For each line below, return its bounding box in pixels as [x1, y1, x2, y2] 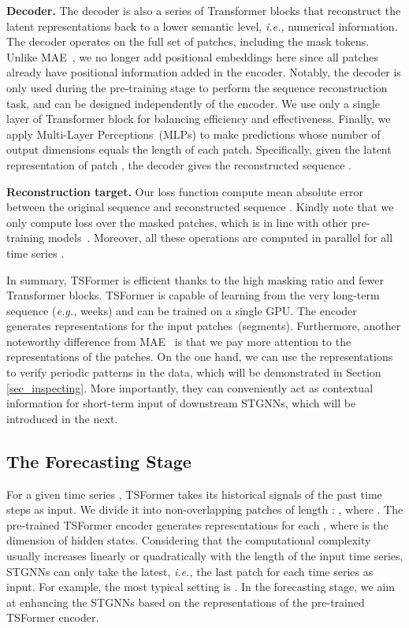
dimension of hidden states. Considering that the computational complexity [6, 532, 371, 548]
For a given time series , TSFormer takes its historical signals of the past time [6, 485, 382, 502]
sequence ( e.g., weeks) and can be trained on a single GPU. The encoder [6, 302, 357, 318]
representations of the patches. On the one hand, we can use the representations [6, 348, 393, 365]
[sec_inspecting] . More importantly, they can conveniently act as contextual [6, 379, 374, 396]
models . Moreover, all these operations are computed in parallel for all [47, 229, 393, 246]
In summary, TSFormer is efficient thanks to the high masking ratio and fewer [6, 271, 385, 288]
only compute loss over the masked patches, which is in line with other [6, 214, 348, 230]
